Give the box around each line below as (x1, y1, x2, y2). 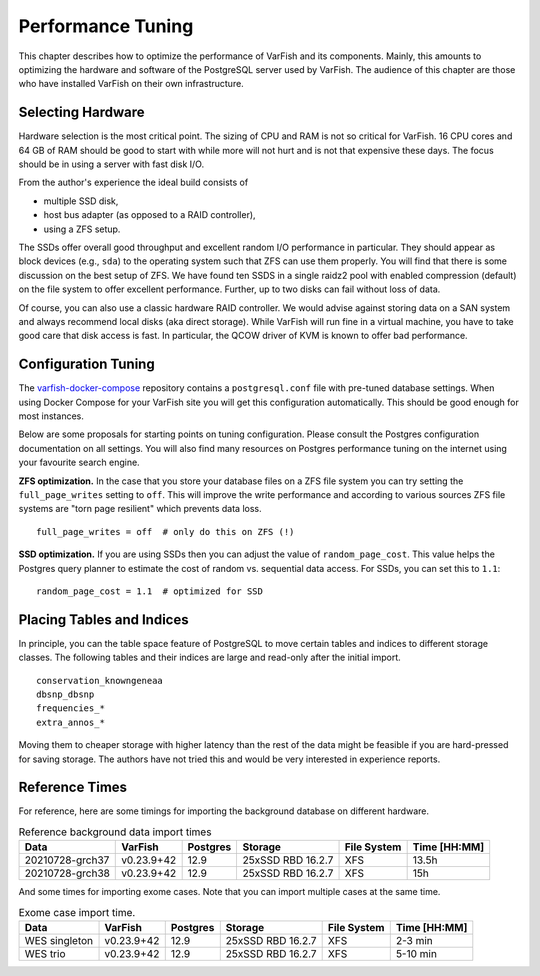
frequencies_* (36, 703, 105, 714)
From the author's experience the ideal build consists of (18, 176, 249, 189)
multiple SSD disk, (43, 195, 119, 207)
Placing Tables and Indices (18, 611, 189, 628)
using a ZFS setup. (43, 223, 121, 235)
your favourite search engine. (18, 456, 140, 469)
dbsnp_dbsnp (36, 688, 95, 700)
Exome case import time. (18, 905, 136, 919)
